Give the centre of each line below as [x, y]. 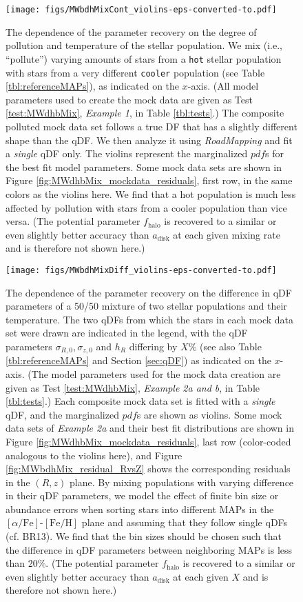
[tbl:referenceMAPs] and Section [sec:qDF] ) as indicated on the [138, 360]
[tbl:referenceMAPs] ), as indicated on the [93, 86]
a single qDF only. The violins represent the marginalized [127, 153]
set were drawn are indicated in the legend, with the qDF [127, 333]
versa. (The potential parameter [73, 221]
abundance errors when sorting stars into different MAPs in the [140, 509]
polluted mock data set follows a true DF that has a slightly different [151, 126]
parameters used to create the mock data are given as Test [129, 99]
